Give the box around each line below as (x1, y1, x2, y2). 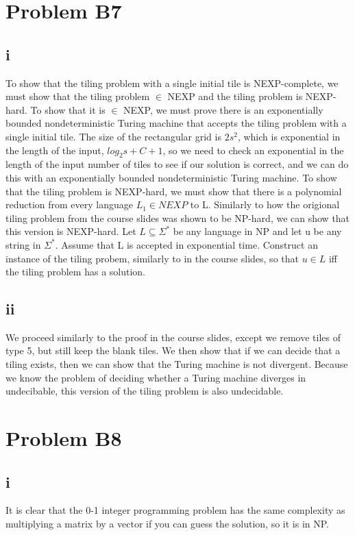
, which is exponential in (237, 129, 341, 143)
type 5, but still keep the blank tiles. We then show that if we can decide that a (5, 343, 341, 358)
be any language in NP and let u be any (173, 224, 342, 238)
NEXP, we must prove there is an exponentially (123, 102, 323, 116)
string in (5, 237, 41, 251)
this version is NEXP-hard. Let (5, 224, 136, 238)
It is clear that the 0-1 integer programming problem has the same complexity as (5, 503, 345, 517)
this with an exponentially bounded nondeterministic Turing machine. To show (5, 170, 337, 184)
